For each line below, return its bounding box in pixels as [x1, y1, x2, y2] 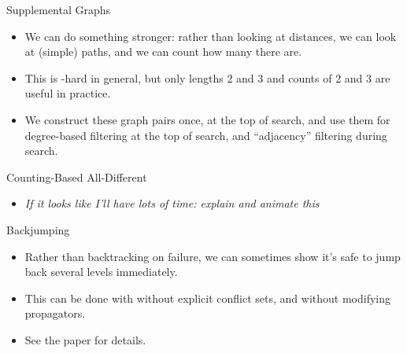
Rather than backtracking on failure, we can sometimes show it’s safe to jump [24, 248, 401, 264]
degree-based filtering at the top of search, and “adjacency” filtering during [24, 127, 387, 143]
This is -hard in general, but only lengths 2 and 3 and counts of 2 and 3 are [24, 69, 390, 86]
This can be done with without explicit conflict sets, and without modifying [24, 289, 391, 306]
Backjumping [6, 221, 70, 237]
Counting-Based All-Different [6, 168, 147, 185]
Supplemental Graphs [6, 2, 111, 17]
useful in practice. [24, 85, 111, 101]
